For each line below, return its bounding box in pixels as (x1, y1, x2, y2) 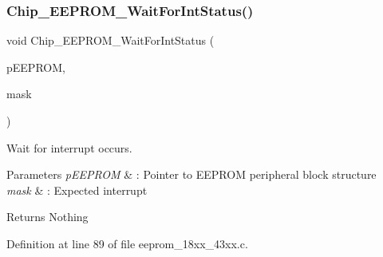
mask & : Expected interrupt (6, 181, 148, 198)
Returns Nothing (6, 208, 89, 225)
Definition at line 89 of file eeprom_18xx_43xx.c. (6, 235, 248, 251)
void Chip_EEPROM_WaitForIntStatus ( (6, 32, 215, 49)
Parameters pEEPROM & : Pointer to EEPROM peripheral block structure (6, 166, 377, 183)
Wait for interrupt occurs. (6, 139, 132, 156)
